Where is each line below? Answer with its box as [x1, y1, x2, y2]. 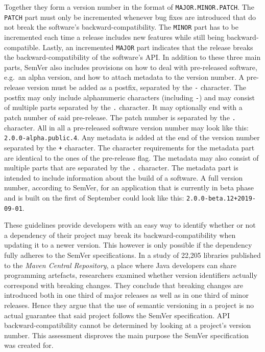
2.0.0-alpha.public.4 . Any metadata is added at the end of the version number [4, 132, 260, 143]
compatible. [4, 41, 40, 52]
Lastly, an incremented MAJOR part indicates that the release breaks [42, 41, 253, 52]
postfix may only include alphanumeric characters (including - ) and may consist [4, 92, 255, 102]
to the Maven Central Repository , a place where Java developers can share [4, 259, 237, 270]
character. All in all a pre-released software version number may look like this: [4, 122, 249, 133]
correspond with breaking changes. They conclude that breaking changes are [4, 279, 243, 290]
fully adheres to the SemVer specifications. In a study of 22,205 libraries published [4, 250, 261, 260]
